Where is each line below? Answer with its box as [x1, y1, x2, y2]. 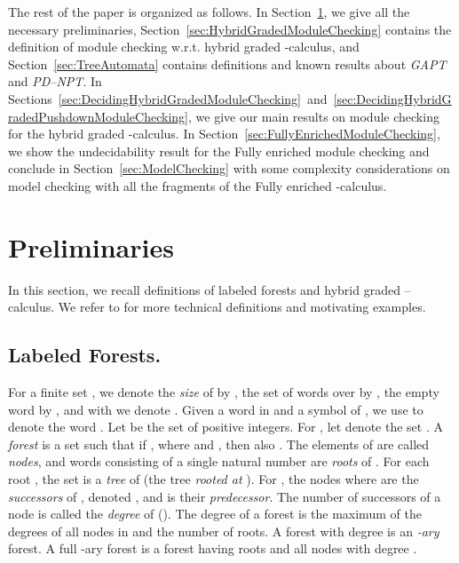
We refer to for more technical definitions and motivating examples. [58, 297, 426, 316]
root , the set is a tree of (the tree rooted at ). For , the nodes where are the [8, 470, 419, 488]
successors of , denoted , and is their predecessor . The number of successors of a [8, 487, 441, 505]
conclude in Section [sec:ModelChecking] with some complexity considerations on [8, 159, 450, 178]
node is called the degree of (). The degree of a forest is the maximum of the [8, 504, 422, 523]
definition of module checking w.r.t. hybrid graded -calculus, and [8, 37, 360, 56]
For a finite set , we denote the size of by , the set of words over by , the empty [8, 383, 439, 401]
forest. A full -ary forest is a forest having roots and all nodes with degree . [8, 539, 417, 558]
